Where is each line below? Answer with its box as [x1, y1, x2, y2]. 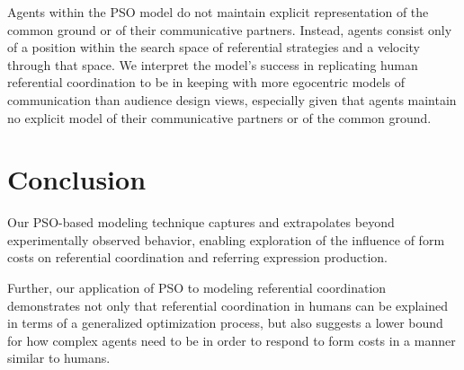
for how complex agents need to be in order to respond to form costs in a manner [7, 330, 456, 349]
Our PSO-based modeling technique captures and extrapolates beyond [7, 213, 395, 232]
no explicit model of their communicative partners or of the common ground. [7, 108, 432, 127]
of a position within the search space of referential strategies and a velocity [7, 38, 421, 57]
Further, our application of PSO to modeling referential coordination [7, 278, 387, 297]
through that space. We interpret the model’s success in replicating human [7, 55, 418, 74]
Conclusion [7, 161, 147, 198]
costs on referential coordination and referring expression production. [7, 248, 388, 267]
